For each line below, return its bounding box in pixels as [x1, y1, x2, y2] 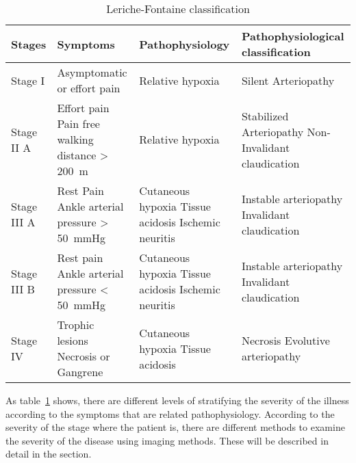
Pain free [57, 116, 100, 131]
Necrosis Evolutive [241, 332, 330, 348]
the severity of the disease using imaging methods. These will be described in [5, 433, 329, 447]
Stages [11, 36, 47, 52]
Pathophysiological [241, 28, 344, 44]
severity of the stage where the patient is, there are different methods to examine [5, 420, 345, 434]
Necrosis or [57, 348, 110, 364]
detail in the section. [5, 447, 92, 461]
